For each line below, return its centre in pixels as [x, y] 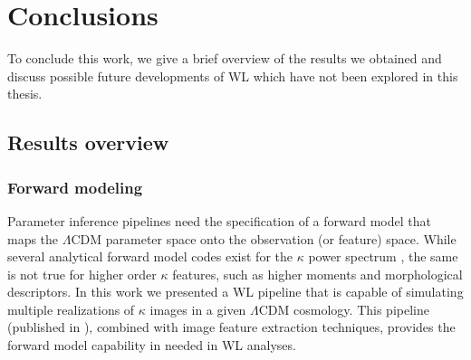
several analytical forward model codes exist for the [150, 256]
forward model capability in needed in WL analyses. [152, 345]
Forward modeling [75, 187]
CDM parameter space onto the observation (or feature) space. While [264, 238]
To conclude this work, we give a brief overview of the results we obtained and [225, 58]
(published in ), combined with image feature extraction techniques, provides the [231, 327]
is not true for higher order [82, 274]
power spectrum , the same [383, 256]
